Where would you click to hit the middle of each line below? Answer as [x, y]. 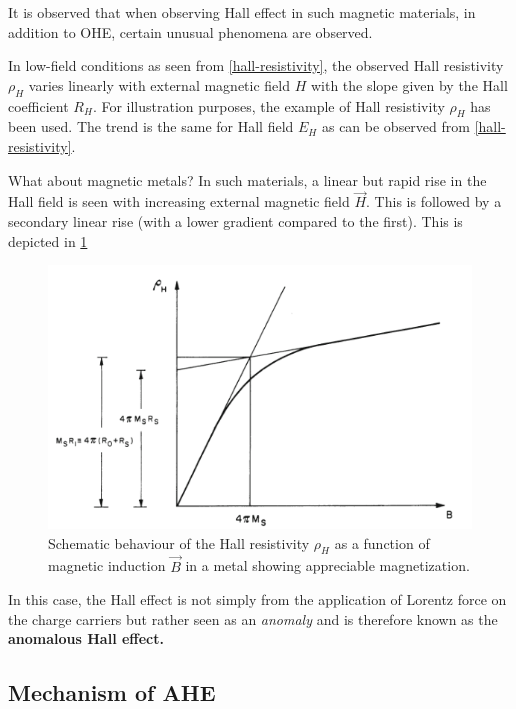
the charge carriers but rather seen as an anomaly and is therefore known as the [253, 618]
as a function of [382, 542]
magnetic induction [107, 565]
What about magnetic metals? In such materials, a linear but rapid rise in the [247, 179]
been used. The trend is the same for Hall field [151, 126]
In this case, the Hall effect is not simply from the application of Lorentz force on [257, 599]
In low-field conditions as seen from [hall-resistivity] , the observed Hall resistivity [256, 65]
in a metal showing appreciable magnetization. [327, 565]
